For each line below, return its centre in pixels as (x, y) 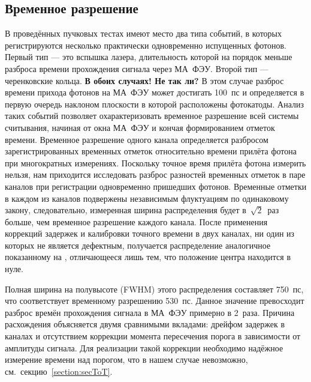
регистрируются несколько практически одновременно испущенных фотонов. (146, 45)
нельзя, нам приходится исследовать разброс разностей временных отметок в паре (155, 174)
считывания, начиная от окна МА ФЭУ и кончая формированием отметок (140, 127)
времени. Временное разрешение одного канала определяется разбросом (137, 139)
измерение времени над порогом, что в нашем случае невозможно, (126, 359)
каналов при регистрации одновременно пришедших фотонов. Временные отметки (156, 186)
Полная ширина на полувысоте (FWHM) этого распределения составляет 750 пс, (154, 289)
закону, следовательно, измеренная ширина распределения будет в (126, 210)
